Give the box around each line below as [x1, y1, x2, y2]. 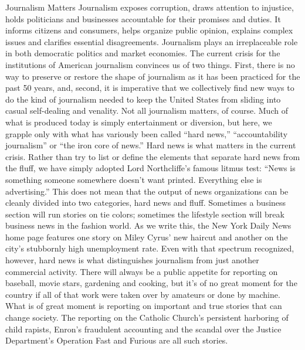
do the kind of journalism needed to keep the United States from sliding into [5, 93, 281, 105]
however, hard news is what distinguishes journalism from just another [5, 254, 259, 266]
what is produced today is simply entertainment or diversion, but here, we [5, 115, 272, 128]
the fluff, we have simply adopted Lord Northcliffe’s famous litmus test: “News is [5, 162, 296, 174]
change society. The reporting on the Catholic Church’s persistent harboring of [5, 311, 289, 324]
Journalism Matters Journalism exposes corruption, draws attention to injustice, [5, 1, 294, 13]
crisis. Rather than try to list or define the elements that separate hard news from [5, 150, 300, 162]
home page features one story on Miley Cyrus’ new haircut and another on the [5, 230, 288, 243]
